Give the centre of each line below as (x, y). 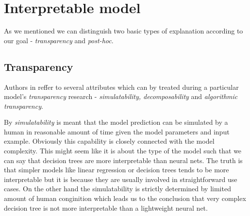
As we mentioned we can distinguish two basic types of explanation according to (124, 31)
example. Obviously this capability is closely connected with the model (109, 141)
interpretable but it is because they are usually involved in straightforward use (121, 179)
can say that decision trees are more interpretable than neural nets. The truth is (123, 160)
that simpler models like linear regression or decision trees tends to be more (117, 170)
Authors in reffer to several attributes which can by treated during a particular (121, 87)
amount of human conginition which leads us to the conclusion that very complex (125, 198)
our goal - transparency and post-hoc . (59, 40)
